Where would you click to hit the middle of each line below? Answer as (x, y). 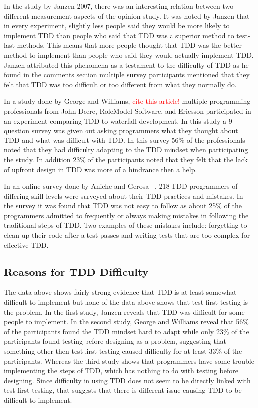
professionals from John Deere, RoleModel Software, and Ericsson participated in (128, 110)
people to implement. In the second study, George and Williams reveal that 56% (126, 322)
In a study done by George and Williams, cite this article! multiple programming (127, 101)
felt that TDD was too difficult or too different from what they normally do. (120, 84)
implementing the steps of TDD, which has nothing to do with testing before (121, 370)
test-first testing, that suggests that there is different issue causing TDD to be (123, 390)
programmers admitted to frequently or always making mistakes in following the (126, 215)
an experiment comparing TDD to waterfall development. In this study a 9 (118, 120)
